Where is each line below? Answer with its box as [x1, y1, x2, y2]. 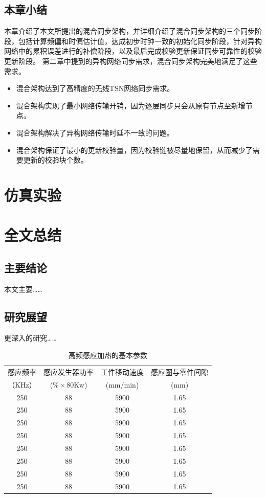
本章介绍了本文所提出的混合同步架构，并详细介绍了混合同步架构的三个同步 [4, 26, 255, 36]
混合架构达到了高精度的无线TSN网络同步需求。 [16, 83, 174, 94]
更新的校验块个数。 [23, 154, 88, 165]
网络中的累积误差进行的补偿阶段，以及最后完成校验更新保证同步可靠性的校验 [4, 46, 262, 56]
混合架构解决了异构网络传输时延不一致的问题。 [16, 127, 174, 138]
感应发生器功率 [43, 366, 94, 377]
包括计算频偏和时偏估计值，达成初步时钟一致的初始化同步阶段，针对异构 [18, 35, 262, 46]
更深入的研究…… [4, 332, 57, 343]
